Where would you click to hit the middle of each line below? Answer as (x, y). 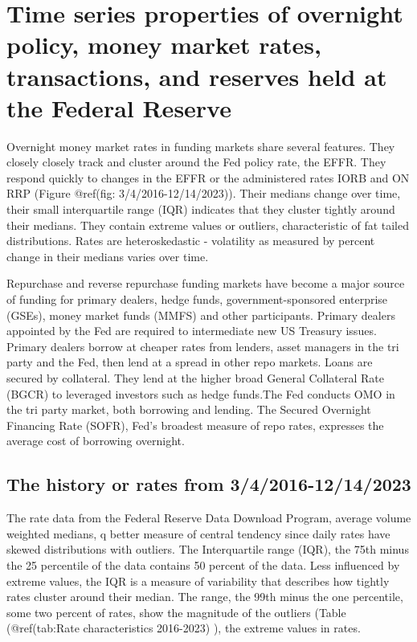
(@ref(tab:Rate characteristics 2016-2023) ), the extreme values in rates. (184, 628)
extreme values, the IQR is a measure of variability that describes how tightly (198, 581)
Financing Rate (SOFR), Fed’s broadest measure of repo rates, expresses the (195, 425)
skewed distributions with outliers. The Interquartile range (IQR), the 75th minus (208, 549)
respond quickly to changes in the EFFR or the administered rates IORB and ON (208, 177)
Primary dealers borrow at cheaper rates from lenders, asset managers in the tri (203, 346)
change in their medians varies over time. (108, 256)
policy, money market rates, (164, 45)
